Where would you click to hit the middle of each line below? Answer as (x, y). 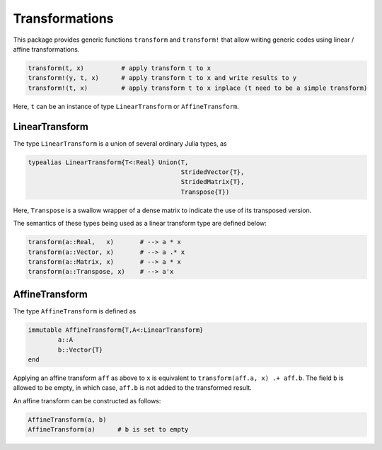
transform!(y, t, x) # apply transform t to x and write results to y (162, 78)
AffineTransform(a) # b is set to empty (108, 429)
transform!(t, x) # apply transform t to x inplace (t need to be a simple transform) (198, 88)
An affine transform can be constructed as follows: (87, 400)
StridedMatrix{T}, (213, 182)
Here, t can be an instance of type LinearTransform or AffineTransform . (126, 106)
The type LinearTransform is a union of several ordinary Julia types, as (120, 143)
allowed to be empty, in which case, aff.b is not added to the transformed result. (133, 388)
